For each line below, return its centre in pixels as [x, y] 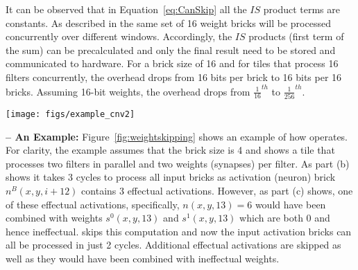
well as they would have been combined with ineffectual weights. [143, 258]
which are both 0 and [285, 218]
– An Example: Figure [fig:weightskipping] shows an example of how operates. [177, 136]
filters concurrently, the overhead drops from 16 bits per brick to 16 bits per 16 [174, 76]
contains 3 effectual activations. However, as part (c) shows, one [217, 190]
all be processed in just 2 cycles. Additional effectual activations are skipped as [173, 245]
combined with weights [54, 218]
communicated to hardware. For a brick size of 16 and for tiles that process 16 [172, 63]
